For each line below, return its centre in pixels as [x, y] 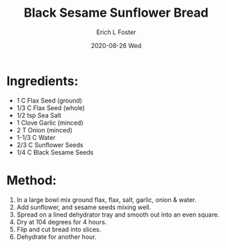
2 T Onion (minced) [45, 130]
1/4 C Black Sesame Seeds [55, 152]
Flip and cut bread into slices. [59, 229]
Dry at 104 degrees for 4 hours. [62, 222]
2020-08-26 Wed [116, 45]
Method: [32, 180]
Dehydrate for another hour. [56, 237]
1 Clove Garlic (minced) [50, 123]
